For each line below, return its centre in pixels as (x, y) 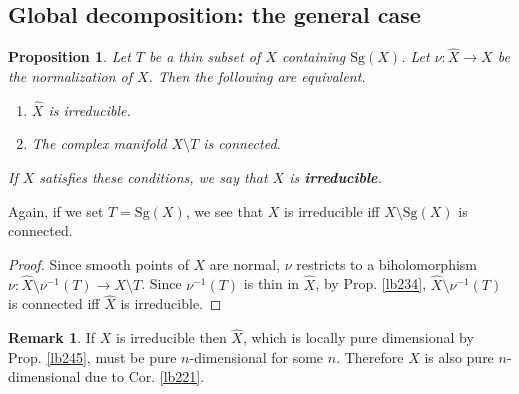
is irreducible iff (332, 210)
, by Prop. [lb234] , (371, 283)
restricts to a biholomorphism (387, 263)
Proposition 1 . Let (69, 56)
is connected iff (54, 303)
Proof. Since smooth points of (98, 263)
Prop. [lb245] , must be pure (92, 356)
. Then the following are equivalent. (257, 76)
